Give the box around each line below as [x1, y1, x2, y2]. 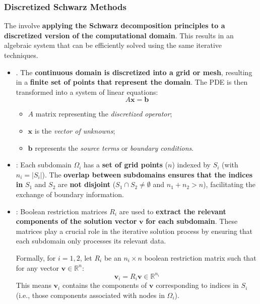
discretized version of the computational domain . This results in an [4, 30, 234, 40]
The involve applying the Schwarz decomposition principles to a [4, 20, 225, 31]
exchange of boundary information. [16, 189, 124, 199]
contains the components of [62, 280, 147, 290]
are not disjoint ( [58, 179, 116, 190]
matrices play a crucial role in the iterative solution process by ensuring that [16, 225, 253, 236]
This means [16, 280, 51, 290]
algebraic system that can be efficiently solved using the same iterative [4, 40, 222, 50]
